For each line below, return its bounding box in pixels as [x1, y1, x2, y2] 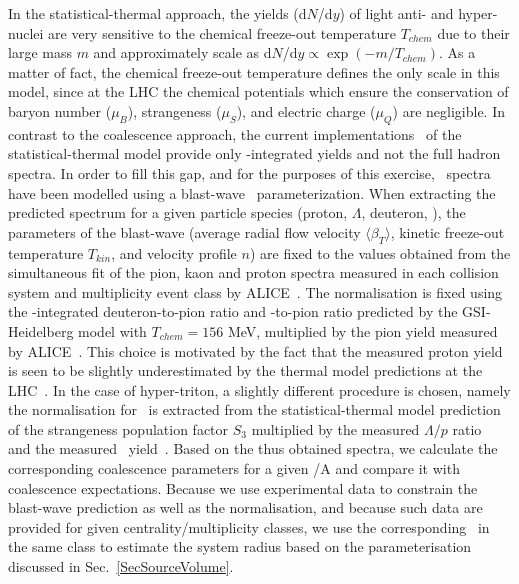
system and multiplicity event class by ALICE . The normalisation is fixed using [8, 281, 503, 302]
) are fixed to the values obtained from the [249, 242, 511, 263]
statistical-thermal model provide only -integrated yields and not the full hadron [8, 143, 501, 164]
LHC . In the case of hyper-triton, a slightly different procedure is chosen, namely [8, 379, 511, 400]
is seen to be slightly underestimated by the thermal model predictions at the [8, 360, 483, 381]
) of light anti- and [339, 3, 454, 23]
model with [78, 320, 147, 341]
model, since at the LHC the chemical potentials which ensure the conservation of [8, 81, 509, 102]
